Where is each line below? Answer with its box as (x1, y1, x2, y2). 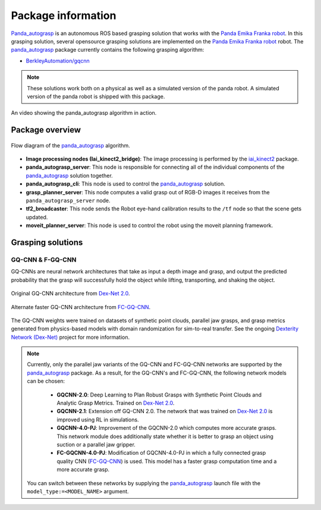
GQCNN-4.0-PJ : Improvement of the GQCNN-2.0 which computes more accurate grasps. (56, 424, 276, 432)
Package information (11, 9, 117, 22)
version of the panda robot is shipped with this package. (27, 93, 165, 100)
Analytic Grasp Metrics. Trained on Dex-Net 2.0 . (56, 399, 175, 407)
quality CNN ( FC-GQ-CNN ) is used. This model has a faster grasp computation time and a (56, 458, 277, 465)
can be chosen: (27, 377, 65, 385)
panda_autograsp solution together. (26, 172, 113, 179)
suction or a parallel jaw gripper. (56, 441, 136, 448)
